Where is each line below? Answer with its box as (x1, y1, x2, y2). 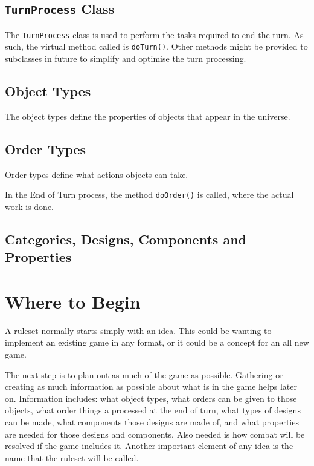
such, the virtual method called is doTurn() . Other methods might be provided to (5, 40, 308, 53)
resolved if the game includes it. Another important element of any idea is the (5, 439, 293, 452)
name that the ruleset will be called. (5, 451, 139, 464)
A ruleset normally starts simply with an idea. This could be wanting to (5, 324, 272, 336)
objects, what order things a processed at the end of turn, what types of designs (5, 404, 301, 416)
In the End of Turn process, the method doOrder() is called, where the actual (5, 188, 294, 201)
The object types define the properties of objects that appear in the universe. (5, 110, 290, 122)
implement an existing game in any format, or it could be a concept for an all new (5, 336, 309, 349)
